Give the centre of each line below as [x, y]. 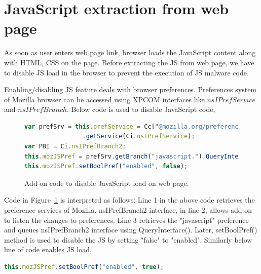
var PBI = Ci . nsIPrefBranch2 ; [75, 147]
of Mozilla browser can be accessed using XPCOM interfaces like [104, 99]
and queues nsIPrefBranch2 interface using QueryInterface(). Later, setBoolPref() [131, 230]
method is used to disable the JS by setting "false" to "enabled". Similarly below [128, 239]
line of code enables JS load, [48, 249]
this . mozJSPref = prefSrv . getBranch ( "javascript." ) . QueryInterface [141, 156]
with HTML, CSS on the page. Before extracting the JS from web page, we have [129, 62]
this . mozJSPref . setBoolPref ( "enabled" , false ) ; [106, 166]
